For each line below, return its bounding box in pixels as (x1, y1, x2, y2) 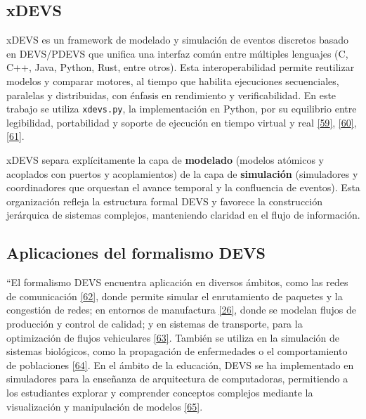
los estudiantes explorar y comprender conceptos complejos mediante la (6, 385, 313, 399)
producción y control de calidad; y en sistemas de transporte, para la (6, 316, 303, 330)
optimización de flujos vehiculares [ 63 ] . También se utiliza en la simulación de (6, 330, 340, 344)
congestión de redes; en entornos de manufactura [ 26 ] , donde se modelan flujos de (6, 302, 356, 317)
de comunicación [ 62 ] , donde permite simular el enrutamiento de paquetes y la (6, 288, 343, 303)
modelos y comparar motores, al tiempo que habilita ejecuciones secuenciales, (6, 73, 339, 88)
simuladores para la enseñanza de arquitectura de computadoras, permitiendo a (6, 371, 348, 386)
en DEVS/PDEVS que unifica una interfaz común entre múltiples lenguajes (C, (6, 46, 348, 60)
